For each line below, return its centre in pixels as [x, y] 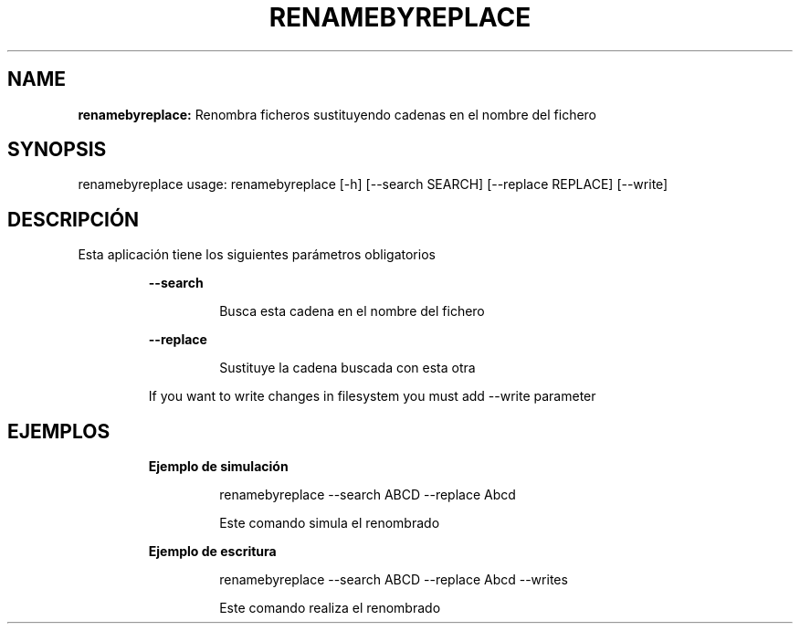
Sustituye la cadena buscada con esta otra [347, 368]
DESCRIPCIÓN [74, 219]
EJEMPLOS [59, 431]
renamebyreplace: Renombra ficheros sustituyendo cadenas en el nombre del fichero [337, 114]
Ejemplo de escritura [212, 552]
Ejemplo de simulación [218, 467]
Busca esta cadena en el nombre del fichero [352, 311]
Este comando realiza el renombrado [330, 608]
